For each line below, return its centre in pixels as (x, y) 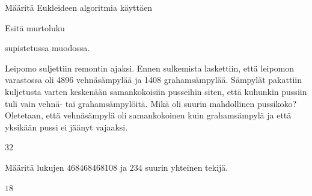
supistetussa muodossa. (47, 48)
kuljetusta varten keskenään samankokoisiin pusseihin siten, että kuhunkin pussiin (156, 91)
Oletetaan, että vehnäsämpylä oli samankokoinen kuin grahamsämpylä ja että (148, 115)
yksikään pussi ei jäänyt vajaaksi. (66, 127)
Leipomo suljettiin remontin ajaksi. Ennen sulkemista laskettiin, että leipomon (150, 68)
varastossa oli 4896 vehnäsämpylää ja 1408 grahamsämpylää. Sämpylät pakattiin (153, 80)
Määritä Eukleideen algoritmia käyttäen (78, 7)
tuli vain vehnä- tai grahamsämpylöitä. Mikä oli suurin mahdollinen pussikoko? (151, 103)
